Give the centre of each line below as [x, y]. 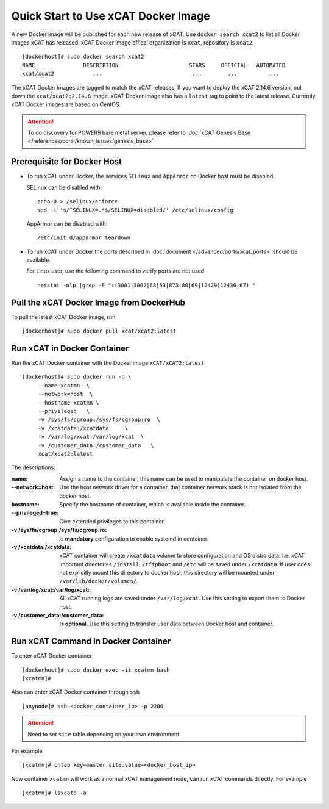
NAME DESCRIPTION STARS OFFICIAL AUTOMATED [154, 65]
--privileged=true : [35, 513]
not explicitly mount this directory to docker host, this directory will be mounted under [167, 573]
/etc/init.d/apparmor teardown [84, 238]
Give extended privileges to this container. [112, 521]
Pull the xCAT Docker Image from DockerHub [98, 302]
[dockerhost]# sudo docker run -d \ [77, 377]
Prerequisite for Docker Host [66, 162]
